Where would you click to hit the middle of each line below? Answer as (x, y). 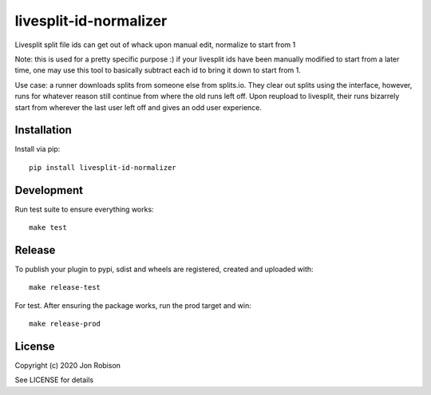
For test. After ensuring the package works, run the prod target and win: (133, 305)
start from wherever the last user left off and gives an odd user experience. (138, 107)
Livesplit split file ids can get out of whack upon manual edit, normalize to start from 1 (155, 45)
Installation (43, 130)
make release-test (65, 288)
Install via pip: (38, 149)
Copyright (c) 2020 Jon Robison (68, 365)
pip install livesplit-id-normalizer (103, 167)
